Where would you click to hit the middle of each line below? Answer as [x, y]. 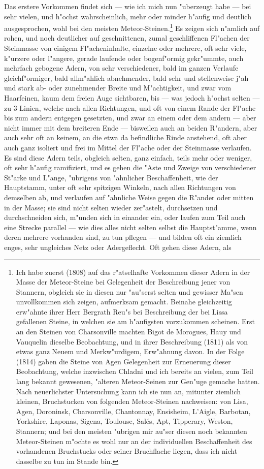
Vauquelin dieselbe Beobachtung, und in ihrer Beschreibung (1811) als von [132, 341]
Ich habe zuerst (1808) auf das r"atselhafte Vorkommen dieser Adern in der [133, 272]
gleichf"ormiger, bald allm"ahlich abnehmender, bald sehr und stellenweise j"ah [126, 77]
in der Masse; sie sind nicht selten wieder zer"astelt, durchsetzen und [111, 207]
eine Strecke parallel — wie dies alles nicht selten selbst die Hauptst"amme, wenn [130, 227]
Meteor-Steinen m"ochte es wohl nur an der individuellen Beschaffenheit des [134, 441]
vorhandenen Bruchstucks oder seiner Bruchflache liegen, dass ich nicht [127, 451]
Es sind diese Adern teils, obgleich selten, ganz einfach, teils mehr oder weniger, [128, 157]
